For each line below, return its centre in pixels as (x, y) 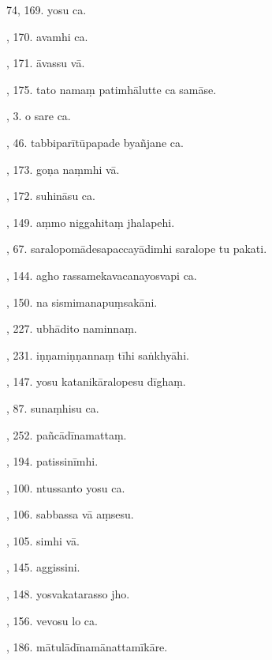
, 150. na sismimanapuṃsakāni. (82, 302)
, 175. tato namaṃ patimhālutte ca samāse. (112, 89)
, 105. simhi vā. (43, 540)
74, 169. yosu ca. (47, 9)
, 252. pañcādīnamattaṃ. (67, 434)
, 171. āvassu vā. (46, 63)
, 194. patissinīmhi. (52, 461)
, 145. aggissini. (43, 567)
